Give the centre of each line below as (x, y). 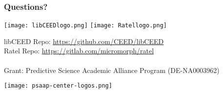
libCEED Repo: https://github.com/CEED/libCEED (84, 41)
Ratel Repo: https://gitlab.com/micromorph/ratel (79, 51)
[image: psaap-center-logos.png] (58, 86)
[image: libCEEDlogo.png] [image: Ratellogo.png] (85, 26)
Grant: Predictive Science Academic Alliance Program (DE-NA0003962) (112, 70)
